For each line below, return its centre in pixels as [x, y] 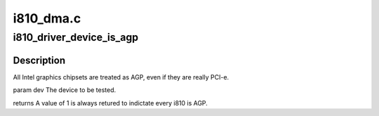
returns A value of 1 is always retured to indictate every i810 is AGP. [111, 103]
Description [39, 60]
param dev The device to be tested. [65, 90]
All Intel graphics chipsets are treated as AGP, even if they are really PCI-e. [121, 77]
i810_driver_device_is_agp [76, 37]
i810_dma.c [47, 18]
